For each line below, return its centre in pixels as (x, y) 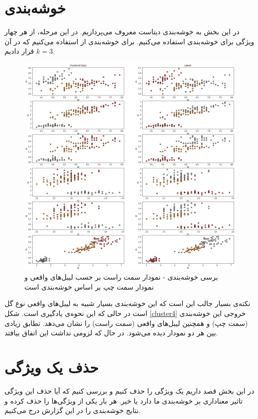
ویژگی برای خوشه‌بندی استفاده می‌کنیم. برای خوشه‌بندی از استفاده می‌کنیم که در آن (129, 41)
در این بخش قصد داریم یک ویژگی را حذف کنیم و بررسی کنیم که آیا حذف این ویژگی (129, 390)
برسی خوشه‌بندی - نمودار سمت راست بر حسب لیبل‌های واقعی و (121, 277)
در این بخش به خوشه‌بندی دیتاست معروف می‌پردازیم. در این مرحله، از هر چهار (122, 32)
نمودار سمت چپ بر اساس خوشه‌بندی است (89, 286)
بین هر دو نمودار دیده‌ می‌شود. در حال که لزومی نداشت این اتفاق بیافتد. (111, 333)
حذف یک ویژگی (52, 367)
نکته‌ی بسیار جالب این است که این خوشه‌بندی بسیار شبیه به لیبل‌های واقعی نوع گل (128, 303)
